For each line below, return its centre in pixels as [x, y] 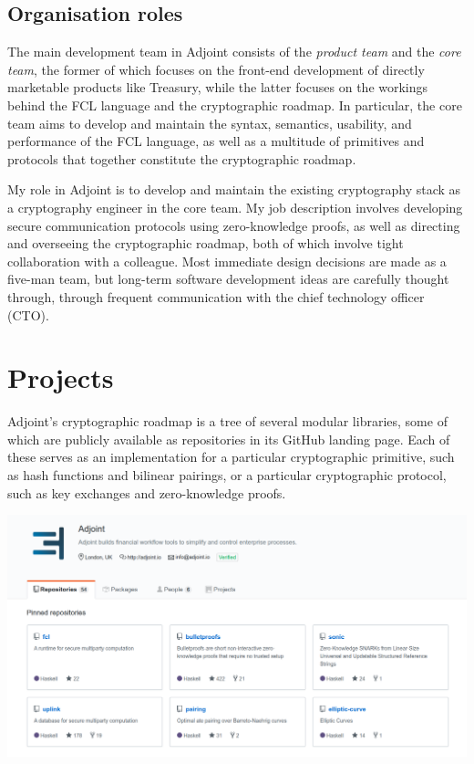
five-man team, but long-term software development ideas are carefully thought [228, 279]
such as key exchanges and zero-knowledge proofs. [147, 492]
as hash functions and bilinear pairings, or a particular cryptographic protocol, [227, 475]
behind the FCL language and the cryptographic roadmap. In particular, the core [235, 105]
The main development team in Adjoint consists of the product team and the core [234, 52]
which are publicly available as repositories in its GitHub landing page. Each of [229, 439]
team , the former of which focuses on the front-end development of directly [216, 69]
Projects [61, 377]
